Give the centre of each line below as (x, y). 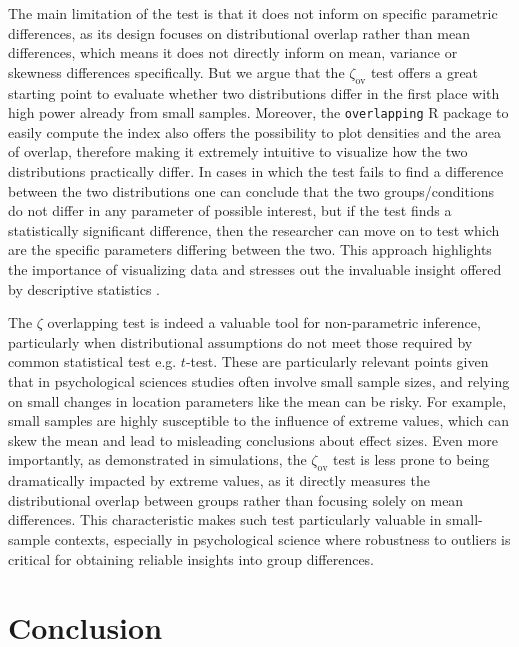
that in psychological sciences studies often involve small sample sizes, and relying (259, 380)
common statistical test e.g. (92, 361)
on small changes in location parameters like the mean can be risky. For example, (257, 400)
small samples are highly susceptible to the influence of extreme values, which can (258, 420)
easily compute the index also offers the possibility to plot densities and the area (254, 131)
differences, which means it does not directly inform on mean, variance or (233, 52)
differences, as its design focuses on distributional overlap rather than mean (239, 32)
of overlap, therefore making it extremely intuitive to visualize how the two (238, 151)
